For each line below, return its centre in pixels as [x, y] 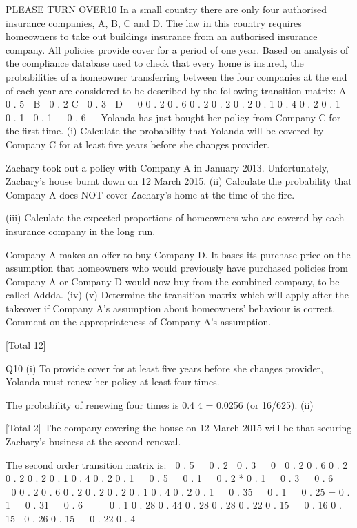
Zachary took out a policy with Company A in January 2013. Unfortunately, [167, 167]
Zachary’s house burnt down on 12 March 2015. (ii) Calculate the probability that [179, 181]
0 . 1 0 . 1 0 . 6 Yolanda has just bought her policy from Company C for [173, 117]
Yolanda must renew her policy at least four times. [113, 382]
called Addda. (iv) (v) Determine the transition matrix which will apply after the [177, 295]
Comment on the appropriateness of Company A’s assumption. [139, 322]
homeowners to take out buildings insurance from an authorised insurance [162, 36]
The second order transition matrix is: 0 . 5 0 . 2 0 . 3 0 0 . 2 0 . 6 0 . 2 [177, 464]
